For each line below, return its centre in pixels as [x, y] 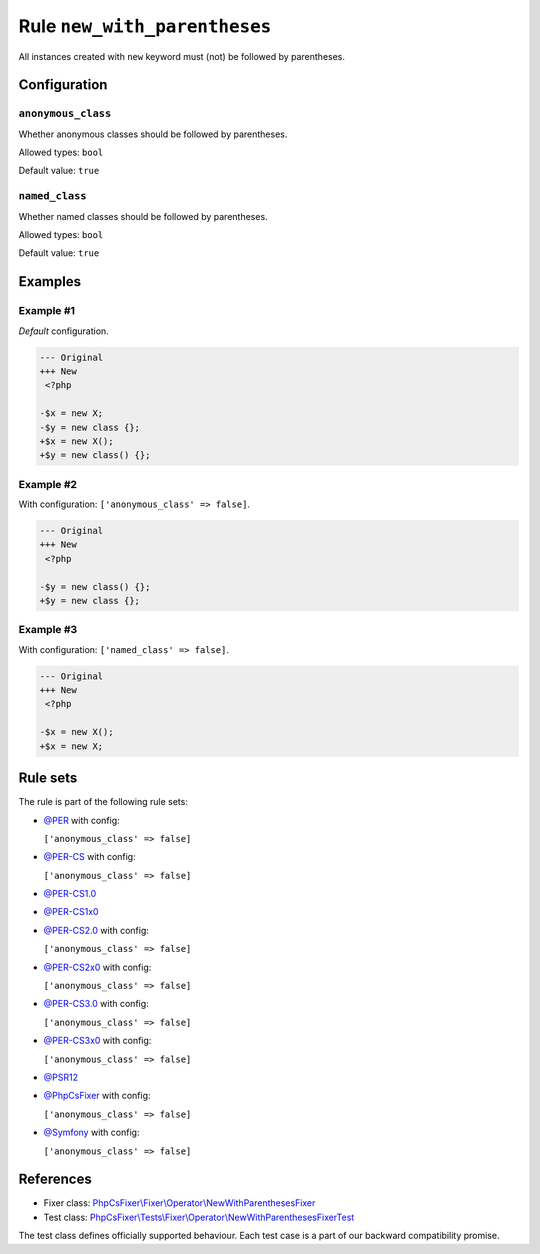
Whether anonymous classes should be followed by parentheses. [153, 134]
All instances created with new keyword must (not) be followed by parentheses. [181, 56]
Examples [50, 281]
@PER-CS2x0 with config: [97, 967]
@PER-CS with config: [89, 857]
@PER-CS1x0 [71, 912]
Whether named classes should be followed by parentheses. [143, 216]
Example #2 [48, 484]
